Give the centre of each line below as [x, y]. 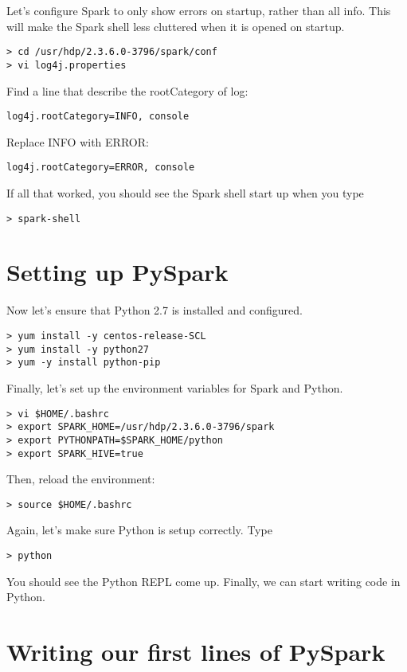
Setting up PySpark [117, 272]
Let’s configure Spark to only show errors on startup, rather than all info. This [199, 10]
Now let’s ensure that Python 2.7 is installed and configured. [155, 310]
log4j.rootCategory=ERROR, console [101, 168]
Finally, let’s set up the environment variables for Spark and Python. [175, 387]
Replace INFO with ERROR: [78, 141]
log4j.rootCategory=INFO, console [98, 117]
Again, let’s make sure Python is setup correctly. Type [139, 530]
